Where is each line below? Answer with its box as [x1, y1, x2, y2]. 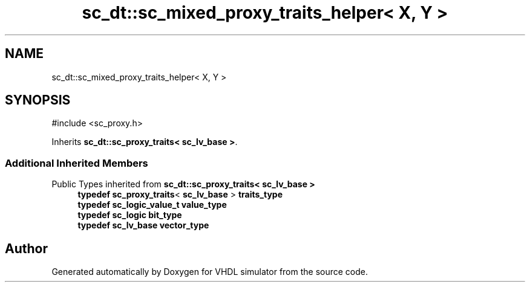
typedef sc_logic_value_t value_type [77, 199, 227, 210]
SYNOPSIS [5, 92, 71, 108]
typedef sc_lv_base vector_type [77, 220, 209, 231]
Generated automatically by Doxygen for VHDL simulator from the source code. [51, 266, 368, 277]
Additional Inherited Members [5, 156, 148, 169]
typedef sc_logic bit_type [77, 210, 182, 221]
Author [5, 240, 48, 256]
